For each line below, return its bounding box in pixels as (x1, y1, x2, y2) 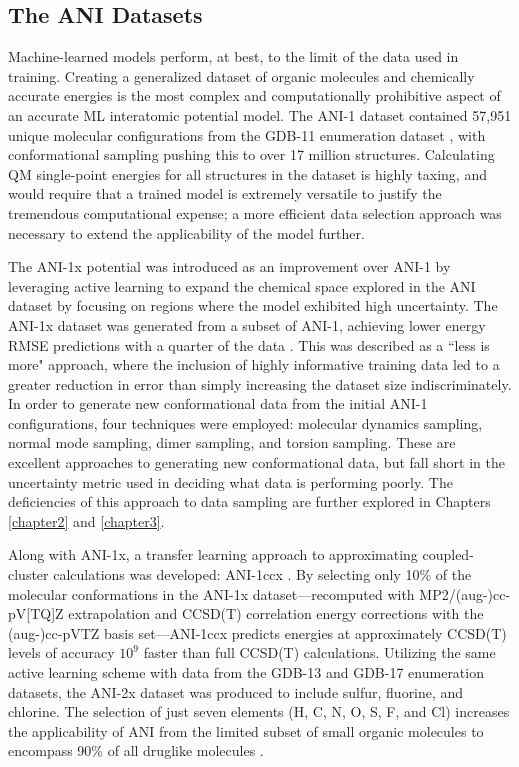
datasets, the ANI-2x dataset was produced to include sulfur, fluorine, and (8, 681, 464, 702)
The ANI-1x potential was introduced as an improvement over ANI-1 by (8, 256, 451, 277)
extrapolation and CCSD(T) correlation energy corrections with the (68, 603, 484, 624)
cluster (8, 564, 49, 585)
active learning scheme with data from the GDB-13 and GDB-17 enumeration (8, 662, 484, 683)
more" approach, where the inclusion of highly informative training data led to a (8, 354, 500, 375)
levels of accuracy (8, 642, 115, 663)
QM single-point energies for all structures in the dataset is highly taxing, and (8, 163, 487, 184)
